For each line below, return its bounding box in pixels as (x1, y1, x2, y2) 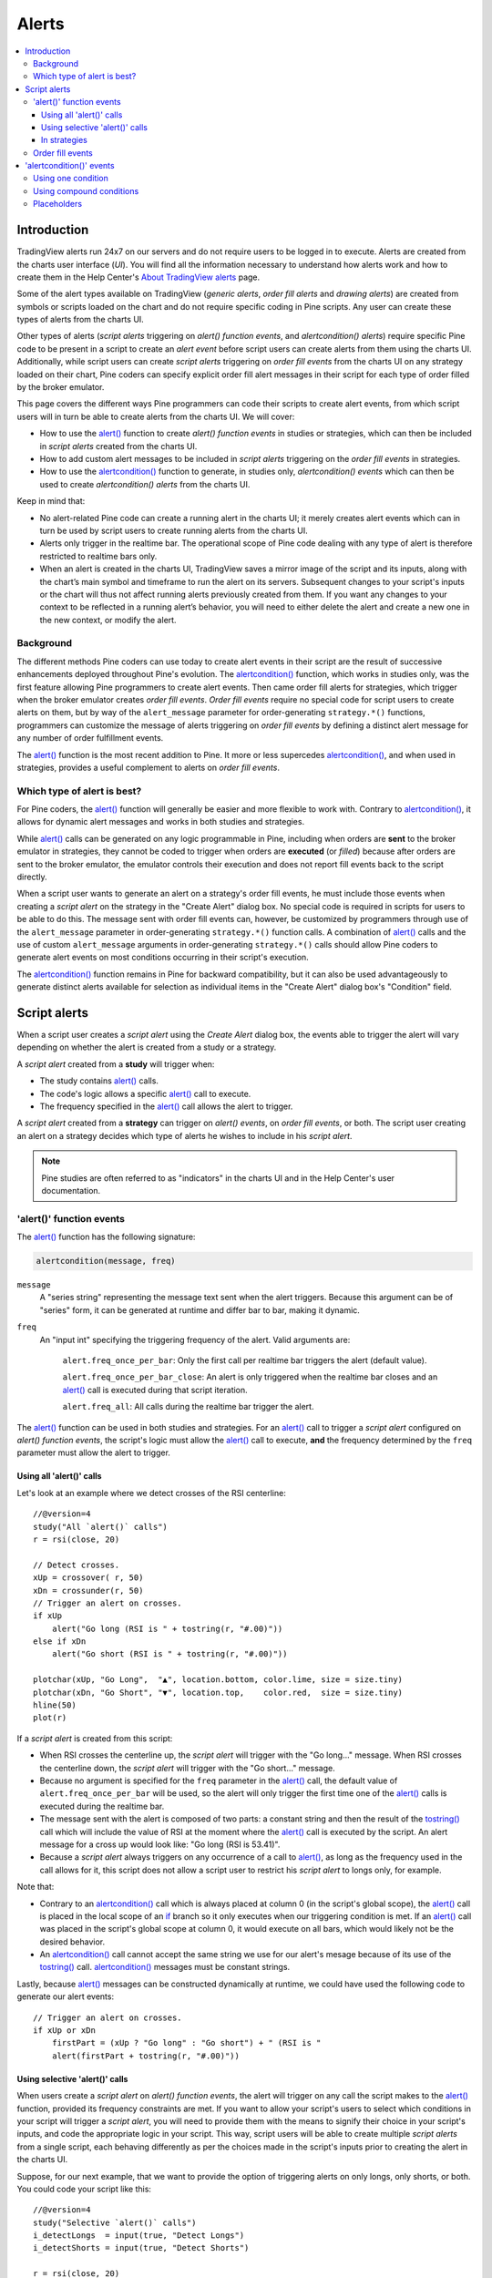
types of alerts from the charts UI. (16, 314, 145, 325)
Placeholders (33, 199, 82, 210)
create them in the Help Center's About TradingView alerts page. (16, 272, 261, 282)
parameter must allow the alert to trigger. (16, 1447, 170, 1458)
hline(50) (33, 1700, 77, 1710)
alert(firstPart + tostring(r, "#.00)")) (51, 2050, 241, 2061)
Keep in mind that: (16, 496, 86, 507)
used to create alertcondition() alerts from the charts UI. (39, 478, 251, 489)
